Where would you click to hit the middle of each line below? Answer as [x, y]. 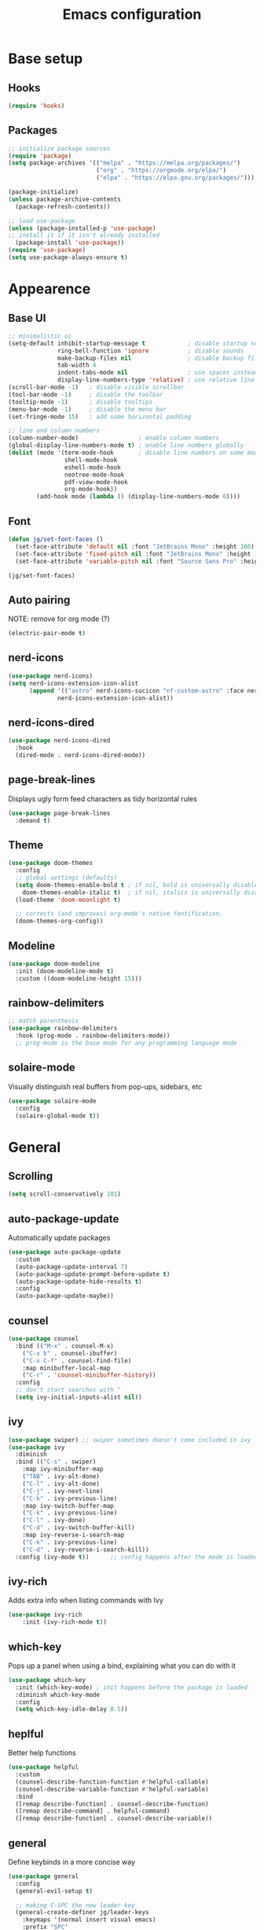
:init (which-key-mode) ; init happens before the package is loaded [131, 1687]
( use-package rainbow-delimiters [63, 1029]
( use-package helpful [44, 1767]
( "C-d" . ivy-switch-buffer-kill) [79, 1528]
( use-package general [44, 1876]
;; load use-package [42, 221]
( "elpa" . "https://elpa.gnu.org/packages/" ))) [175, 178]
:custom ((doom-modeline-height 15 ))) [79, 978]
